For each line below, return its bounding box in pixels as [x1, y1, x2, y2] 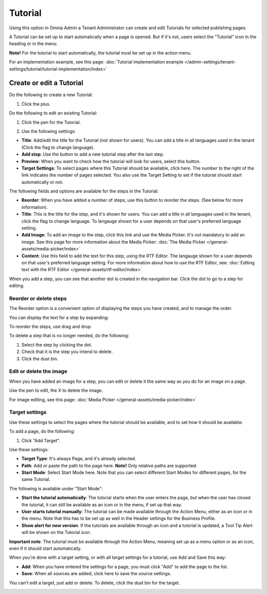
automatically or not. [21, 179, 64, 185]
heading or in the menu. [9, 41, 58, 47]
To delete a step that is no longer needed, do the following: [9, 333, 130, 339]
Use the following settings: [21, 128, 76, 134]
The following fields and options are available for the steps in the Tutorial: [9, 188, 159, 194]
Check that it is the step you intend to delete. [21, 349, 113, 355]
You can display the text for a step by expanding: [9, 314, 109, 320]
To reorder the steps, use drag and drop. [9, 324, 92, 330]
